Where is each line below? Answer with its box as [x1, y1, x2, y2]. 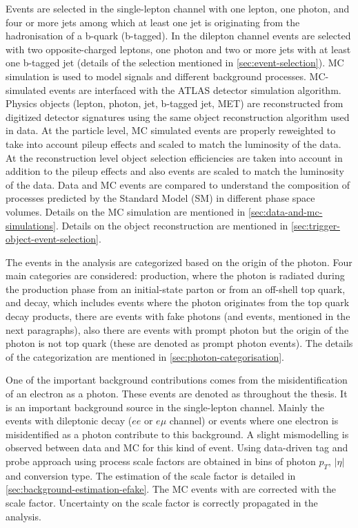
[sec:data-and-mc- [248, 204, 323, 218]
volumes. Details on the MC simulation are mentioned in [6, 204, 246, 218]
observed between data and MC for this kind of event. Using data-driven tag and [6, 440, 348, 455]
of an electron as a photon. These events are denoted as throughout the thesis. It [6, 386, 348, 401]
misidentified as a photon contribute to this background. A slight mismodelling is [6, 426, 349, 441]
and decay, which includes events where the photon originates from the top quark [6, 295, 350, 310]
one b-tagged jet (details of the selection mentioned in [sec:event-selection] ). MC [6, 55, 344, 70]
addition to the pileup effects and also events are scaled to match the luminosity [6, 164, 344, 178]
